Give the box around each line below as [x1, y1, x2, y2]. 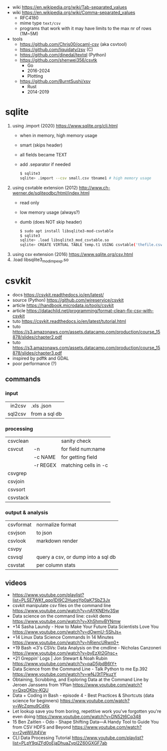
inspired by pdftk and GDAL [12, 355, 69, 361]
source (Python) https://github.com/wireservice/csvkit [12, 297, 124, 303]
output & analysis [5, 509, 48, 516]
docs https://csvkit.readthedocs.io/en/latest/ [12, 291, 104, 298]
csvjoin [7, 478, 25, 485]
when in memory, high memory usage [19, 132, 98, 138]
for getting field [61, 453, 97, 460]
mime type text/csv [19, 20, 61, 26]
